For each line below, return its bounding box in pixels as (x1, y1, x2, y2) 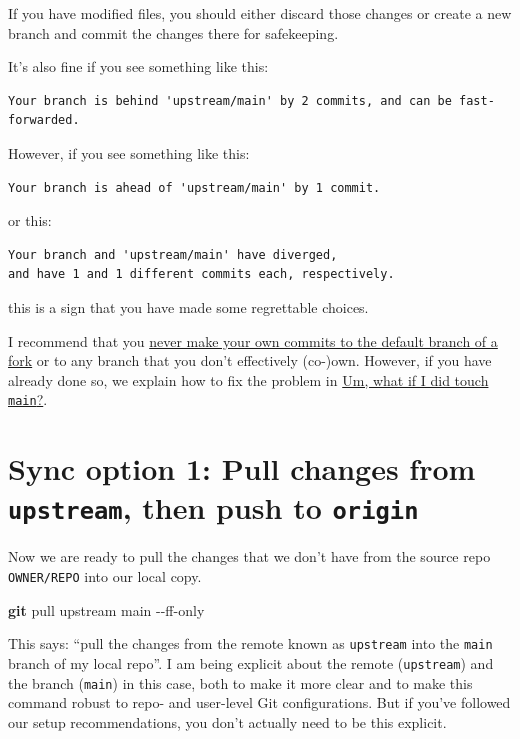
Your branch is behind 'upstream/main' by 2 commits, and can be (8, 93, 452, 108)
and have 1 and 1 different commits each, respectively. (8, 267, 395, 282)
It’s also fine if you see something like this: (8, 56, 269, 77)
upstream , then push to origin (8, 487, 419, 528)
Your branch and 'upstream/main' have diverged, (8, 247, 338, 262)
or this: (8, 210, 52, 231)
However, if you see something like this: (8, 142, 250, 163)
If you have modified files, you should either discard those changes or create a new (8, 3, 512, 23)
